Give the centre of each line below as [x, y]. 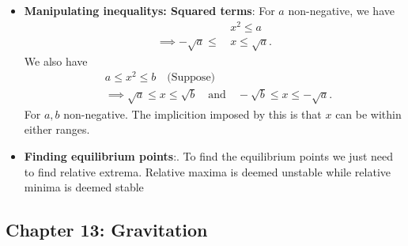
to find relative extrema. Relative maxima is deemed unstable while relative [207, 171]
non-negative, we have [341, 10]
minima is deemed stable [84, 187]
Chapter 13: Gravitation [107, 230]
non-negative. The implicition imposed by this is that [193, 114]
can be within [368, 114]
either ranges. [57, 129]
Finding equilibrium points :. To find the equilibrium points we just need [209, 155]
